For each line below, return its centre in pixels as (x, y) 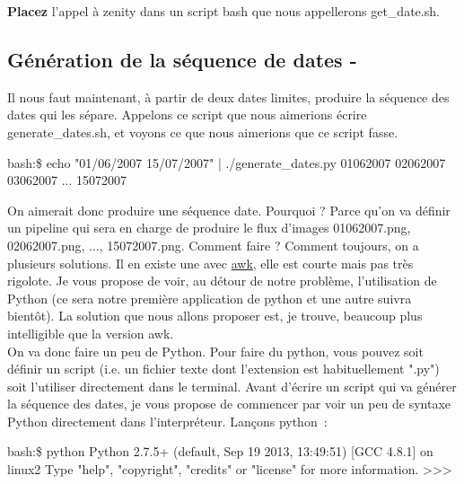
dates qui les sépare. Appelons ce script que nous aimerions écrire (187, 114)
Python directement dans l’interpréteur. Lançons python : (167, 421)
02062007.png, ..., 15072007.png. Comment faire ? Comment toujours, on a (213, 245)
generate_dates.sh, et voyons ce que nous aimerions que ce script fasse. (203, 132)
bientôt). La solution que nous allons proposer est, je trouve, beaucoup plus (215, 316)
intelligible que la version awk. (91, 333)
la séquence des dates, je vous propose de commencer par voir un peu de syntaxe (229, 404)
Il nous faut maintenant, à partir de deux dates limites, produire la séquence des (228, 97)
